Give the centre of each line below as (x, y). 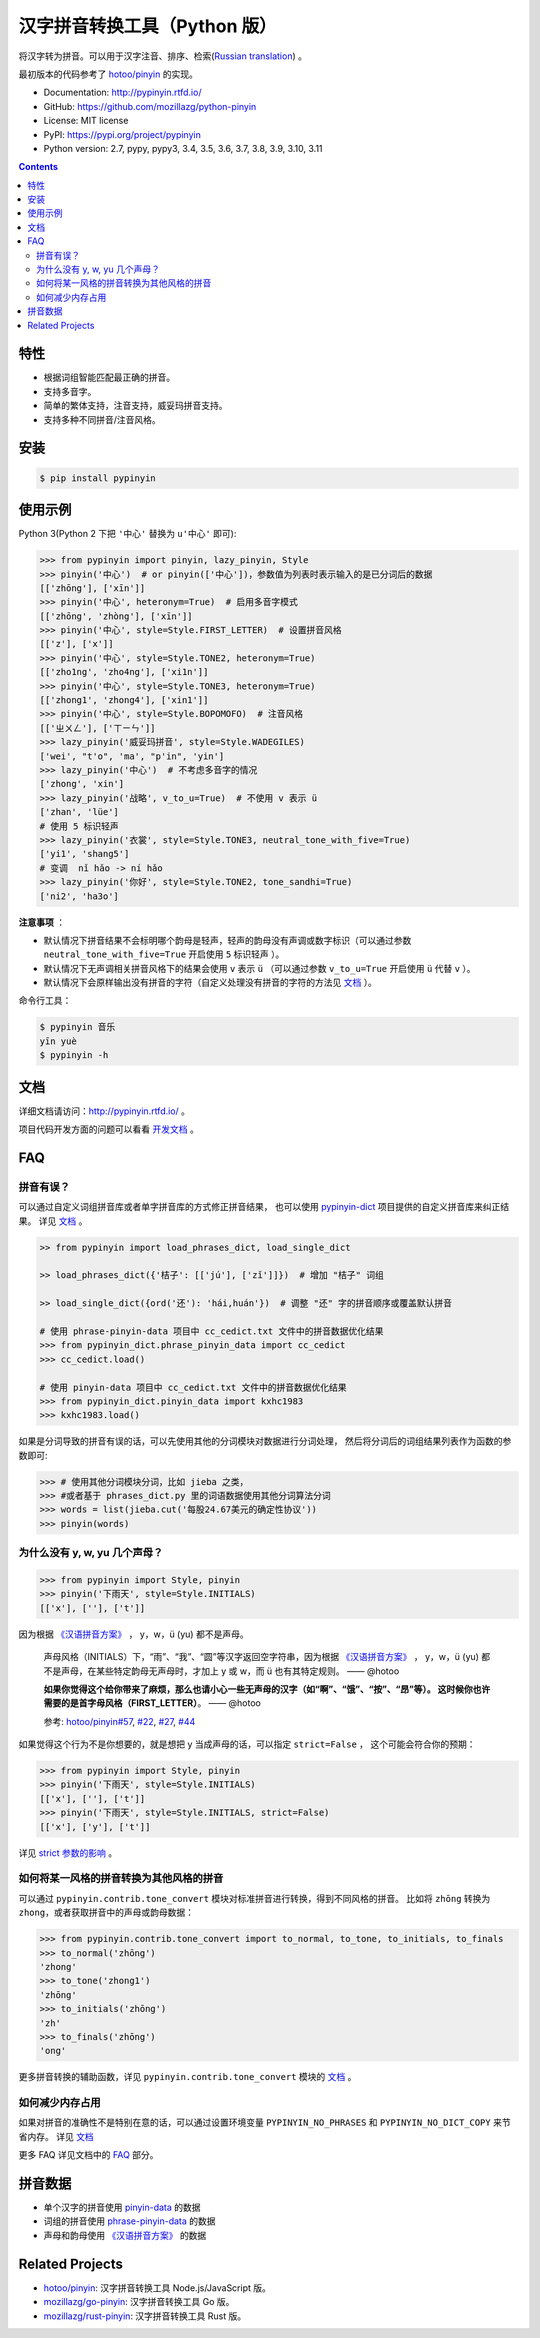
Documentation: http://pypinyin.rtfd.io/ (122, 92)
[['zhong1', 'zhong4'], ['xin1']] (124, 700)
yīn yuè (58, 1041)
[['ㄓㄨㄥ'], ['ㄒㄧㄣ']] (97, 728)
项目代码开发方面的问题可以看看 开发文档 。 (108, 1129)
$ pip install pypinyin (98, 478)
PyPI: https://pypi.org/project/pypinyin (122, 134)
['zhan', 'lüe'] (79, 812)
